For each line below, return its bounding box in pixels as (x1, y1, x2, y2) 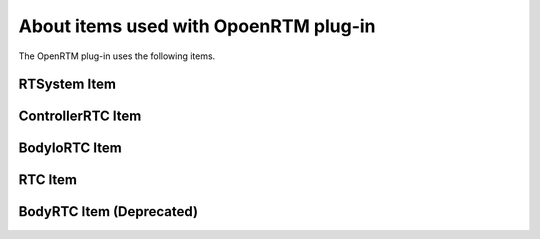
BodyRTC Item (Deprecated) (18, 203, 199, 220)
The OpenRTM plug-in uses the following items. (18, 50, 216, 62)
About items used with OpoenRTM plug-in (18, 15, 376, 37)
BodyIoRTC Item (18, 140, 122, 157)
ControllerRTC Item (18, 108, 142, 125)
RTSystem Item (18, 76, 117, 93)
